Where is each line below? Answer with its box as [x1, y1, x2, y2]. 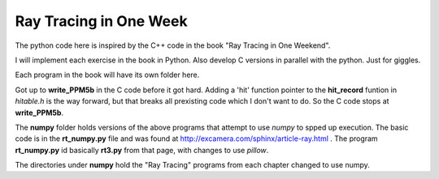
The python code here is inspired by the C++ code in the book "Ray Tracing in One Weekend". [15, 40, 331, 50]
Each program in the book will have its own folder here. [15, 70, 200, 80]
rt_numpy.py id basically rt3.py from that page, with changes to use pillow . [15, 145, 269, 155]
